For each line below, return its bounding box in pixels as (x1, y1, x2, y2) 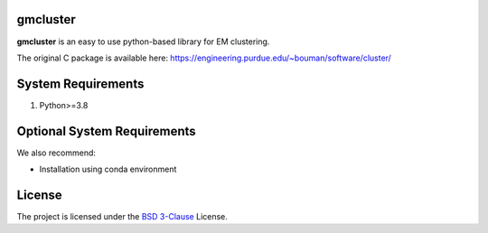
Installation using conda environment (39, 163, 177, 175)
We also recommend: (16, 147, 97, 158)
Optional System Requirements (16, 123, 196, 139)
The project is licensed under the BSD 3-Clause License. (16, 211, 228, 222)
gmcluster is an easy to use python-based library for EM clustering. (16, 36, 270, 47)
